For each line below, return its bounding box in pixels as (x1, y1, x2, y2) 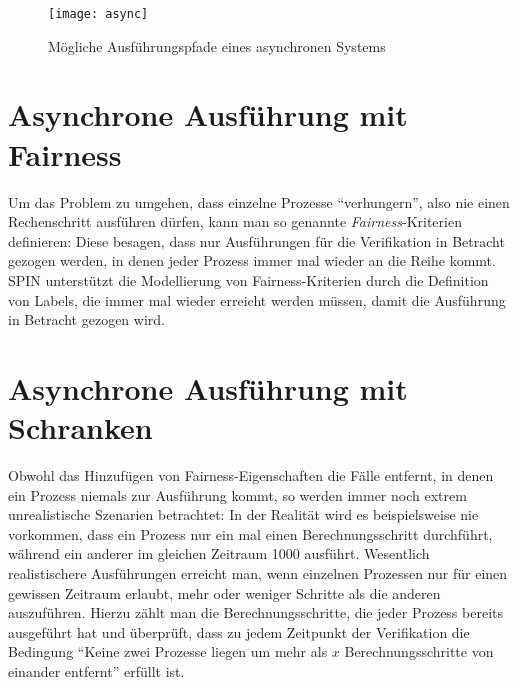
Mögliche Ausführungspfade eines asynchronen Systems (48, 35, 386, 56)
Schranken (8, 407, 153, 448)
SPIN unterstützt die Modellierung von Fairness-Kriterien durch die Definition (8, 269, 489, 290)
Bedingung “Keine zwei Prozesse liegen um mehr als (8, 641, 328, 662)
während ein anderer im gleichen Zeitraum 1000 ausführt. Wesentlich (8, 543, 430, 564)
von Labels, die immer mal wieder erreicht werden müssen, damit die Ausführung (8, 289, 506, 310)
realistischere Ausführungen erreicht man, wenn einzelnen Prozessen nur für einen (8, 563, 508, 583)
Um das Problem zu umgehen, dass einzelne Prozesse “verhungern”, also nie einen (8, 191, 510, 212)
